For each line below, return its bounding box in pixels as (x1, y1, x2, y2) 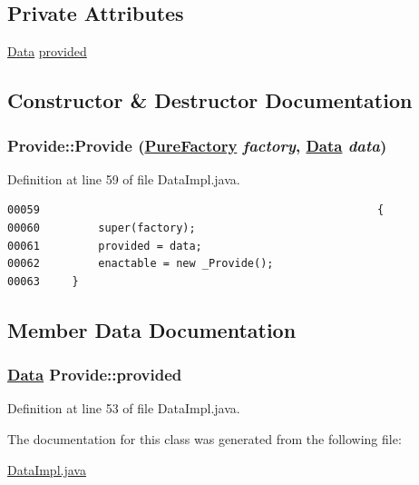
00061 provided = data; (7, 239, 202, 252)
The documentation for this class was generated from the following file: (7, 429, 402, 448)
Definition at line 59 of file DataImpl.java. (7, 169, 240, 188)
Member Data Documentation (7, 315, 297, 343)
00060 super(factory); (7, 221, 196, 234)
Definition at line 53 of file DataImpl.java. (7, 399, 240, 418)
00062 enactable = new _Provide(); (7, 257, 274, 271)
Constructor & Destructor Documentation (7, 86, 413, 114)
